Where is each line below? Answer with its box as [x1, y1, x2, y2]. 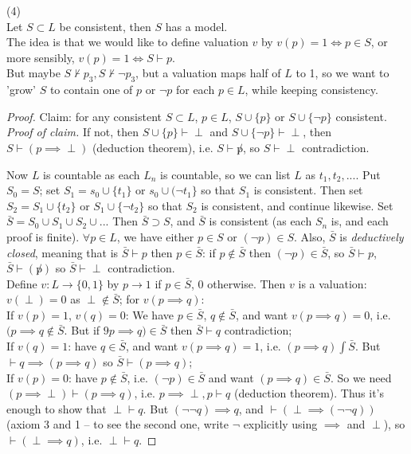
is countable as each [43, 166, 140, 182]
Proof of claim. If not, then [6, 123, 139, 140]
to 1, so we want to [296, 65, 389, 81]
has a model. [165, 18, 228, 34]
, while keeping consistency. [245, 81, 378, 98]
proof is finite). [6, 228, 80, 245]
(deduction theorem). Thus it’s [233, 385, 385, 401]
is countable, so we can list [160, 166, 291, 182]
